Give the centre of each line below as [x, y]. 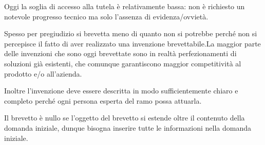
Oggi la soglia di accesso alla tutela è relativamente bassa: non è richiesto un [125, 6]
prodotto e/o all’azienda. [43, 73]
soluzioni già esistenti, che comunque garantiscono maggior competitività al [123, 63]
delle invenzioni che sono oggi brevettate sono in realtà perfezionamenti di [120, 53]
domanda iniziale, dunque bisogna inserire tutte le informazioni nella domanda [128, 127]
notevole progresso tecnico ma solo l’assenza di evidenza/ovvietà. [106, 16]
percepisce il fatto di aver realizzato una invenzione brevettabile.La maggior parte [132, 43]
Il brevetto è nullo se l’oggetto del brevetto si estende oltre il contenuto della [125, 118]
